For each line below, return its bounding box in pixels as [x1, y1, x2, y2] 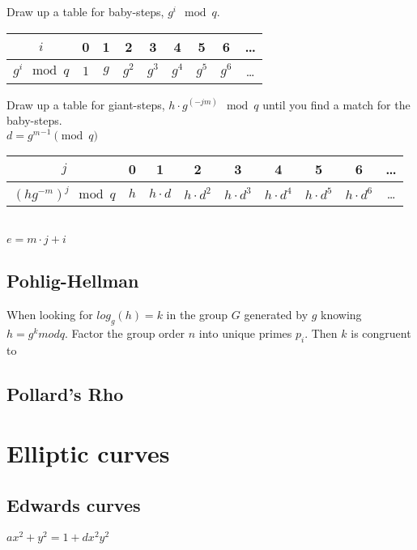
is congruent [351, 324, 411, 341]
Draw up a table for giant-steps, [6, 96, 165, 113]
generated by [244, 306, 308, 323]
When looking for [6, 306, 93, 323]
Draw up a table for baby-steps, [6, 3, 164, 19]
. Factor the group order [64, 324, 185, 341]
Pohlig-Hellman [6, 268, 139, 293]
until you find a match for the [262, 96, 411, 113]
